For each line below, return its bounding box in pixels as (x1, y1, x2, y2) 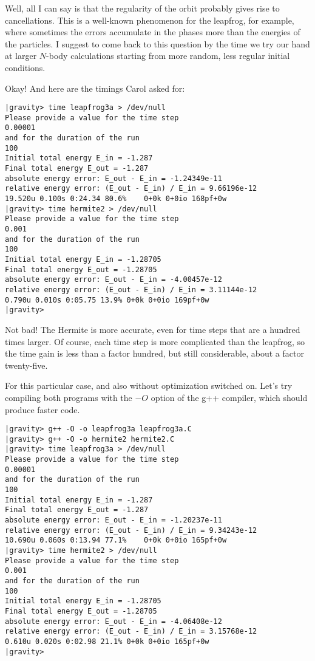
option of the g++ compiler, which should (151, 391, 308, 403)
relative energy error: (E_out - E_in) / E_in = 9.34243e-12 (5, 526, 257, 535)
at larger (5, 49, 37, 62)
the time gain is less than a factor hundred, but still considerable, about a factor (5, 347, 304, 360)
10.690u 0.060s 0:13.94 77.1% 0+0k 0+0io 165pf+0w (5, 536, 227, 545)
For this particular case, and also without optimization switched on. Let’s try (5, 379, 293, 392)
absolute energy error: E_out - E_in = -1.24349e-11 (5, 174, 222, 183)
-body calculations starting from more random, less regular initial (46, 49, 290, 62)
